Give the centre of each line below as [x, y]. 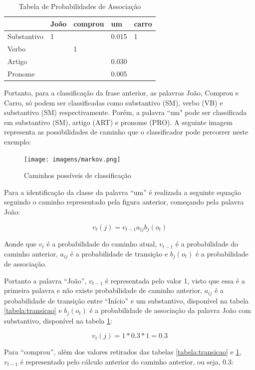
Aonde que [20, 244]
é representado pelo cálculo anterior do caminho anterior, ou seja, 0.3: [127, 362]
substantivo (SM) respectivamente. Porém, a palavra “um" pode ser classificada [126, 112]
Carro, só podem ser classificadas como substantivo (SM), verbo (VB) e [114, 102]
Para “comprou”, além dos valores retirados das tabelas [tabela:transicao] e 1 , [123, 352]
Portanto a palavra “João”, [45, 280]
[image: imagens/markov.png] [72, 159]
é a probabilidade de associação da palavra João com [170, 310]
